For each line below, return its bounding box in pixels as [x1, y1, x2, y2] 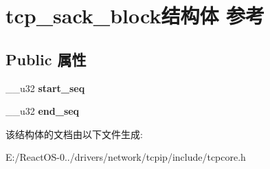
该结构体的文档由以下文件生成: [5, 126, 143, 141]
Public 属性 [5, 48, 87, 69]
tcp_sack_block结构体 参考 [5, 1, 265, 30]
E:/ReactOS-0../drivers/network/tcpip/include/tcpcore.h [5, 150, 246, 164]
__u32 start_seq [5, 80, 85, 95]
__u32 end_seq [5, 104, 80, 118]
